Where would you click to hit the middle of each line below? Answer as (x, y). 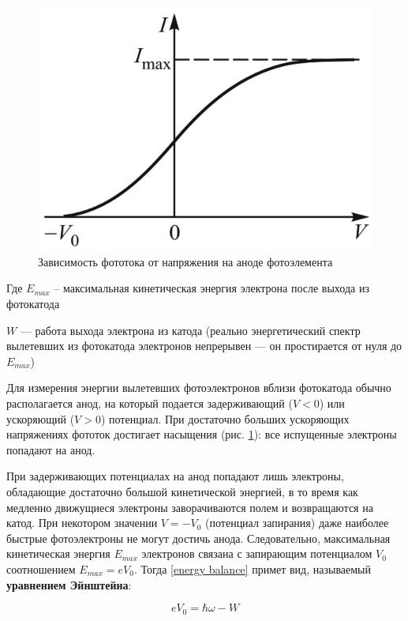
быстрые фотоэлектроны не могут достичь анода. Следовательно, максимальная (198, 538)
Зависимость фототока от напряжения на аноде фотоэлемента (185, 261)
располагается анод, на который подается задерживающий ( (150, 403)
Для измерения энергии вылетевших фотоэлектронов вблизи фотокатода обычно (199, 388)
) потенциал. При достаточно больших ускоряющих (225, 418)
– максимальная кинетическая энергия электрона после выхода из (211, 288)
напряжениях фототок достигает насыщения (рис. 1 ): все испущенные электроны (202, 434)
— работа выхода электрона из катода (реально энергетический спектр (190, 330)
